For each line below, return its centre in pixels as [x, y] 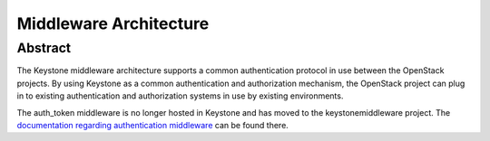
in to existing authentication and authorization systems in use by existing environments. [180, 96]
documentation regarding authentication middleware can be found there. [153, 125]
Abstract [44, 48]
